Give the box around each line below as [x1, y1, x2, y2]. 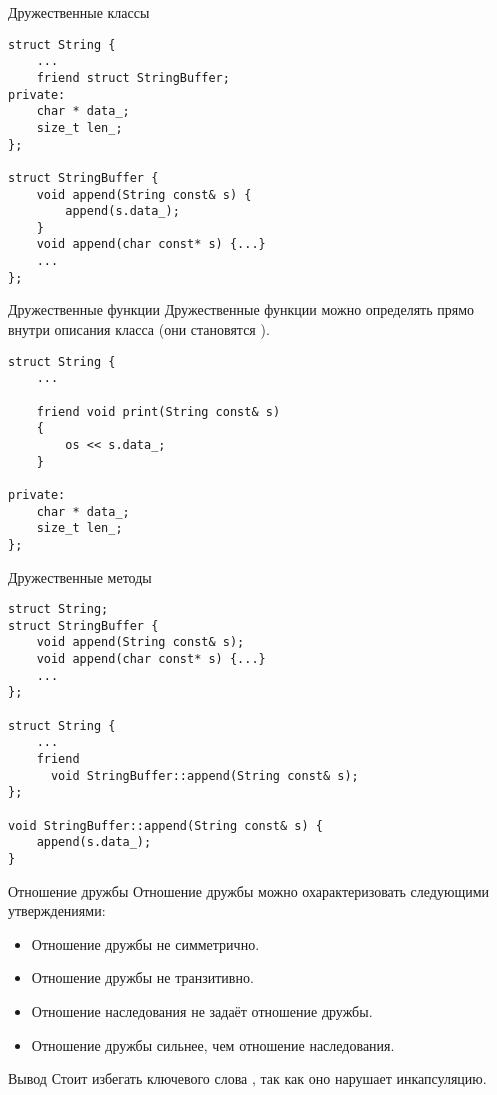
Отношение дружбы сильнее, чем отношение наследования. [31, 1034, 395, 1055]
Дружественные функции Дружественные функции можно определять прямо [8, 299, 475, 320]
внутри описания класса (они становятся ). [8, 319, 270, 340]
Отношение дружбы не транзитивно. [31, 967, 254, 988]
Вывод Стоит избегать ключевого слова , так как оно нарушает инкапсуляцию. [8, 1068, 487, 1089]
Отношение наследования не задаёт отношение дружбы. [31, 1000, 373, 1021]
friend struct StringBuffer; [36, 70, 230, 85]
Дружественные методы [8, 566, 152, 587]
